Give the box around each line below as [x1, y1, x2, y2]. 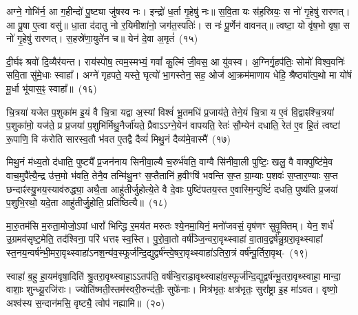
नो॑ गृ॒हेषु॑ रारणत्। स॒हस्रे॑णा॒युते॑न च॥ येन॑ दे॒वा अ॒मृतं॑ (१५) [6, 31, 198, 45]
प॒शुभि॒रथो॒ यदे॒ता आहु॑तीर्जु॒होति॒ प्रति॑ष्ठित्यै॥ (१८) [6, 195, 167, 210]
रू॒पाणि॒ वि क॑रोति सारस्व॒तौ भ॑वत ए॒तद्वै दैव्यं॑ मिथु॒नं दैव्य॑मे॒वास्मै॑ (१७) [6, 131, 231, 145]
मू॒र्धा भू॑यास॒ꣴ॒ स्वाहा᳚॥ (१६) [6, 81, 97, 95]
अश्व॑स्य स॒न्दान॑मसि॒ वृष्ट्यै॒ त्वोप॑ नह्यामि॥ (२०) [6, 295, 165, 309]
